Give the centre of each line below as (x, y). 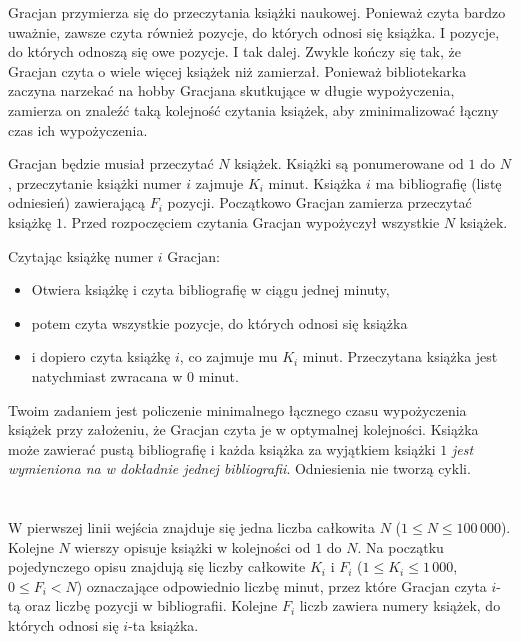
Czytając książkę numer (81, 255)
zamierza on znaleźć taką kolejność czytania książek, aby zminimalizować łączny (253, 109)
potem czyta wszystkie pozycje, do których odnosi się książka (219, 322)
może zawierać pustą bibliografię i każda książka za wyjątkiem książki (222, 448)
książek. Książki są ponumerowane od (349, 163)
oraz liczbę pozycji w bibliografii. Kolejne (151, 605)
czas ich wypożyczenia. (78, 129)
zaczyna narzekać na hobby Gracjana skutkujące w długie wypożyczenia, (231, 90)
